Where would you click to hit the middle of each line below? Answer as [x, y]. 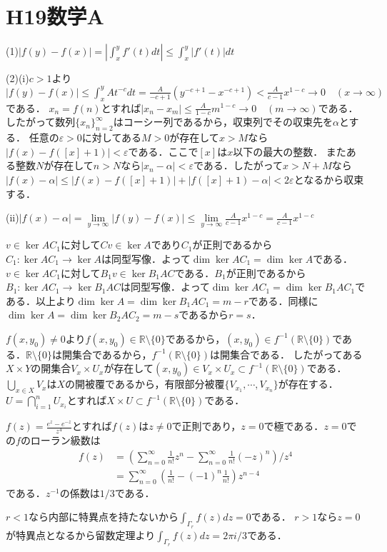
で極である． [294, 426]
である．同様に [283, 300]
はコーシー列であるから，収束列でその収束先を [223, 122]
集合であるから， [112, 354]
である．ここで [163, 151]
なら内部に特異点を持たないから [103, 517]
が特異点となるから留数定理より [81, 535]
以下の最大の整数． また [290, 151]
